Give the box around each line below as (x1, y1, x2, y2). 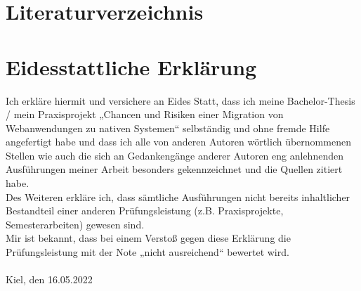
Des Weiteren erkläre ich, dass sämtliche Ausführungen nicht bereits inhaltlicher (6, 189, 350, 204)
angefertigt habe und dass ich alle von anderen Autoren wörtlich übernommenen (6, 134, 351, 149)
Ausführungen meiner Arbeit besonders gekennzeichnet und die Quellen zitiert (6, 162, 343, 176)
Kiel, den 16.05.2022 (6, 272, 93, 287)
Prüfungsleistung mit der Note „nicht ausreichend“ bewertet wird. (6, 245, 289, 259)
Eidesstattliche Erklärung (6, 52, 257, 81)
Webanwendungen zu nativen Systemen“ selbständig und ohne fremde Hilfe (6, 120, 330, 135)
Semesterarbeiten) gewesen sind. (6, 216, 145, 231)
